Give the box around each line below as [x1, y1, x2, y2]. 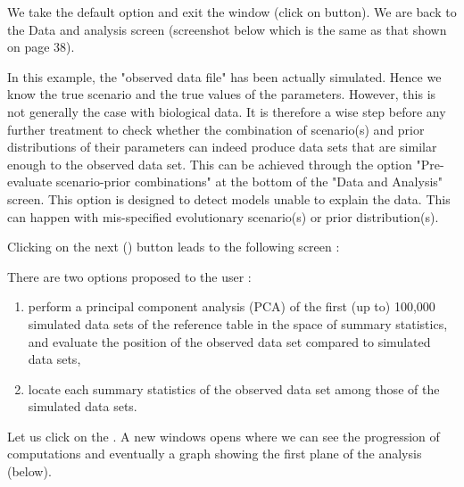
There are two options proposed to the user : [7, 267, 252, 285]
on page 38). [7, 37, 75, 56]
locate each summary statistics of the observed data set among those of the [28, 379, 440, 398]
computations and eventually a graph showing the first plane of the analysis [7, 444, 422, 463]
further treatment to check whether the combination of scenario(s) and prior [7, 120, 425, 138]
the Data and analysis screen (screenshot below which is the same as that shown [7, 20, 447, 38]
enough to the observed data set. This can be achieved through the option [7, 154, 412, 173]
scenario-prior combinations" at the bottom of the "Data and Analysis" [55, 172, 443, 191]
